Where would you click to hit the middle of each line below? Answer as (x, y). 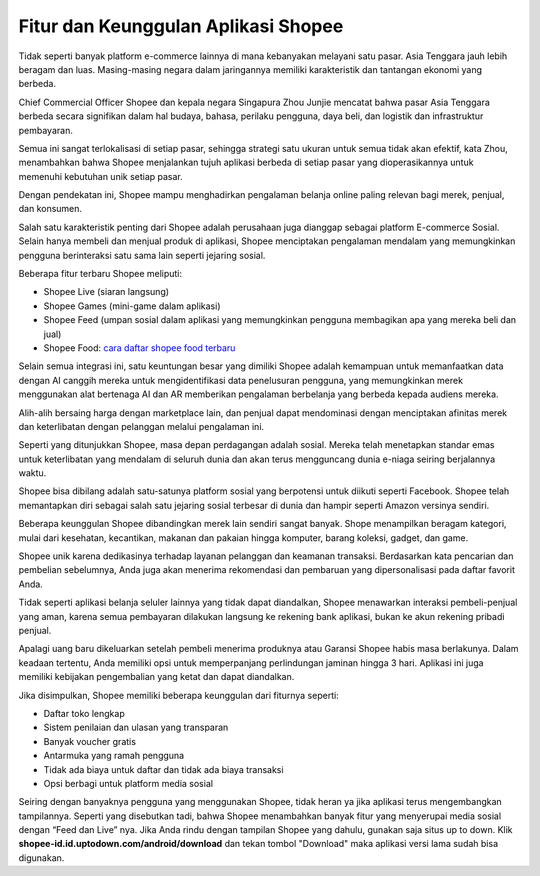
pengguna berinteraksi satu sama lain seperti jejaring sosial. (142, 255)
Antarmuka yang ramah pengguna (114, 756)
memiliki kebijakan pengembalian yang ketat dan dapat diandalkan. (156, 677)
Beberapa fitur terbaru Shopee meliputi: (100, 274)
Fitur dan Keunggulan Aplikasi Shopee (181, 26)
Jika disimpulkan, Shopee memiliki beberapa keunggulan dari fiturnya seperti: (178, 695)
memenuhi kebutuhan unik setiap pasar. (101, 176)
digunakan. (41, 857)
